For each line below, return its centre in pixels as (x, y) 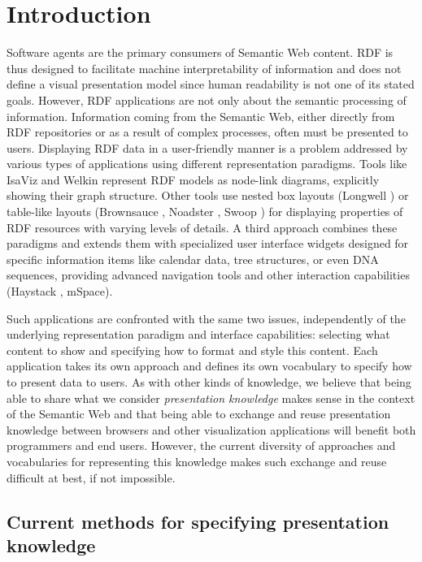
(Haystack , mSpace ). (60, 291)
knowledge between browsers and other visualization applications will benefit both (211, 429)
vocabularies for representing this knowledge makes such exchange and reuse (197, 461)
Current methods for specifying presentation (198, 521)
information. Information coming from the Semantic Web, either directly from (201, 116)
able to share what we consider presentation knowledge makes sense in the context (211, 398)
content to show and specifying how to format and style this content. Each (192, 350)
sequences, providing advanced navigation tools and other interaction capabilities (208, 275)
